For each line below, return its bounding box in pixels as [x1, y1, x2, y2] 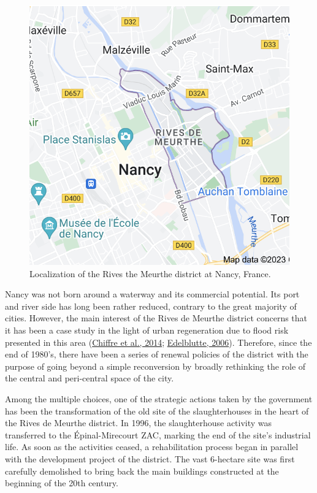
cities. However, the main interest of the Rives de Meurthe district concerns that [5, 311, 308, 324]
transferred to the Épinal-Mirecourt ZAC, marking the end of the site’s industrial [5, 428, 311, 441]
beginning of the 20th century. [5, 476, 118, 489]
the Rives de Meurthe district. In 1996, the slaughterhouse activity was [5, 416, 272, 429]
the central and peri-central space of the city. [5, 372, 174, 384]
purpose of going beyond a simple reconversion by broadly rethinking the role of [5, 359, 306, 372]
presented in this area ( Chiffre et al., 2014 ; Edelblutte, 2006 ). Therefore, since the [5, 335, 312, 348]
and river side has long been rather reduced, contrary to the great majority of [5, 299, 297, 312]
